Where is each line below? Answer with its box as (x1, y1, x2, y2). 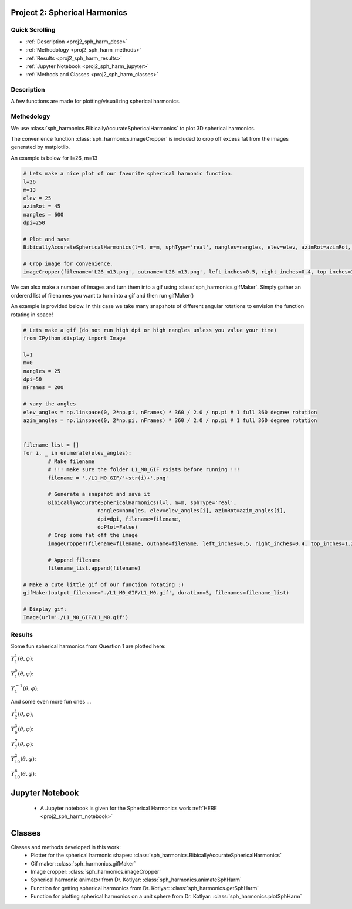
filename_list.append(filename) (48, 565, 141, 572)
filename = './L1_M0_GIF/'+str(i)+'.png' (48, 474, 169, 481)
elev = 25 (23, 194, 52, 201)
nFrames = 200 (23, 384, 64, 391)
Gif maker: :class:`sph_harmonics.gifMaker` (31, 860, 136, 867)
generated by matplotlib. (11, 144, 70, 151)
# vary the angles (23, 401, 76, 407)
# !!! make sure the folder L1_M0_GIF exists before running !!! (48, 467, 240, 473)
